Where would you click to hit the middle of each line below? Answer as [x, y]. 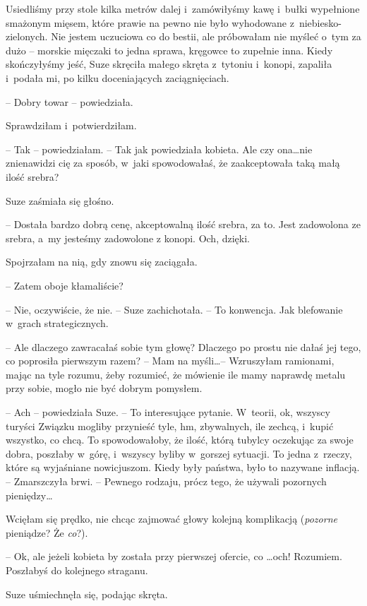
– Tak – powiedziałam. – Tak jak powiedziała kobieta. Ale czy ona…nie [159, 149]
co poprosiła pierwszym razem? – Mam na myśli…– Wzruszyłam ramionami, [170, 361]
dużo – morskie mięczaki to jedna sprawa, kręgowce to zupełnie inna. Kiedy [169, 50]
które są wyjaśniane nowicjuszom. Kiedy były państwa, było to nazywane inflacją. [183, 467]
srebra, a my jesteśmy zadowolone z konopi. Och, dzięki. [128, 238]
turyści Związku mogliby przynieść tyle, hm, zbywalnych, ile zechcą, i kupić [170, 426]
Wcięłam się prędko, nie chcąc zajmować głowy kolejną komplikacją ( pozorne [172, 519]
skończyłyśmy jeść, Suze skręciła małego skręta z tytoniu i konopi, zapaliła [169, 64]
